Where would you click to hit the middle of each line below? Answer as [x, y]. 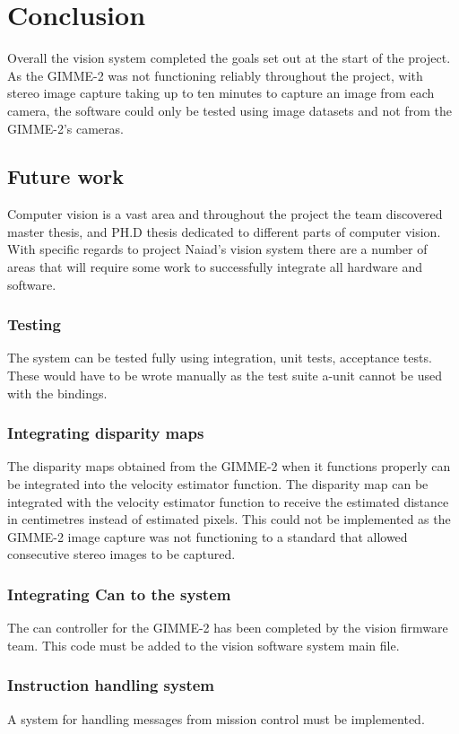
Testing [34, 324]
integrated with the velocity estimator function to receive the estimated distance [228, 501]
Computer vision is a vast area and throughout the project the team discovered [225, 214]
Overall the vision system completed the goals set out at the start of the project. [229, 58]
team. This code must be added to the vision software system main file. [204, 645]
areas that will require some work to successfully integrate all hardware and [215, 267]
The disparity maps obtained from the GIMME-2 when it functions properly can [229, 466]
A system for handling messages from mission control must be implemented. [216, 718]
